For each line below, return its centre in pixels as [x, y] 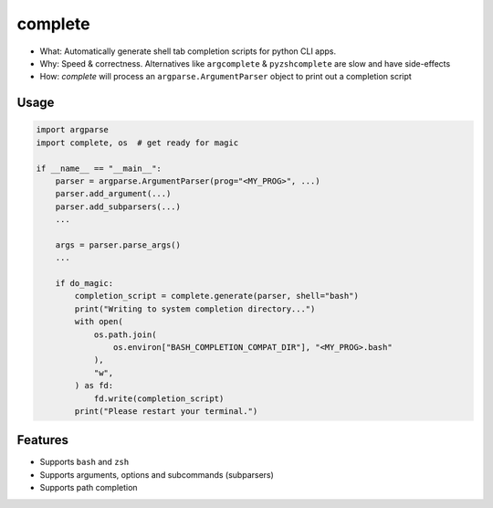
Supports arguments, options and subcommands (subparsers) [157, 474]
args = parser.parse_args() [118, 245]
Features [42, 440]
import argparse [73, 130]
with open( [99, 322]
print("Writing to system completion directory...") [195, 309]
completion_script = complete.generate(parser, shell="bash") [217, 296]
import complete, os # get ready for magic [137, 143]
